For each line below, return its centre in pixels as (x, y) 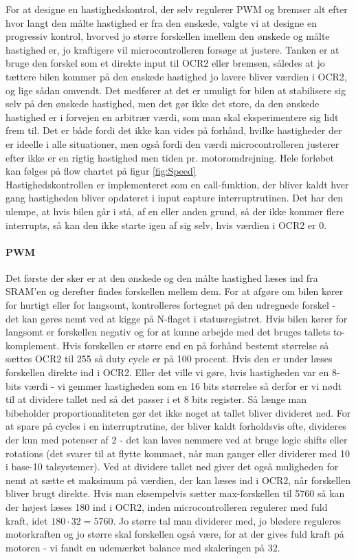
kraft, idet (27, 520)
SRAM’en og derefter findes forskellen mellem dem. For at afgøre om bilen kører (175, 291)
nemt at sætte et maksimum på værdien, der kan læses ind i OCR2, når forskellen (178, 480)
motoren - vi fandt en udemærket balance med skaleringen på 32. (143, 547)
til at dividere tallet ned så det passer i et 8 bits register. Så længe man (156, 399)
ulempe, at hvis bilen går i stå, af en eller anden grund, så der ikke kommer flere (175, 211)
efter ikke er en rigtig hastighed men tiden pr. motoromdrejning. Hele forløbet (170, 157)
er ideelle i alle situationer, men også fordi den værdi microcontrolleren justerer (173, 143)
